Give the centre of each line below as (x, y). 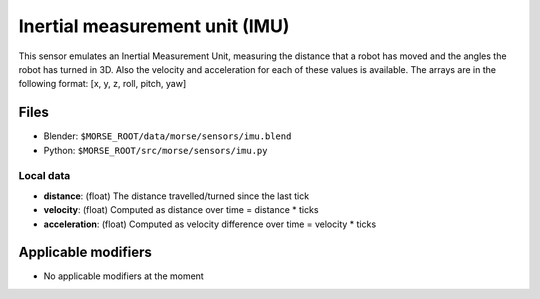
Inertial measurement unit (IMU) (154, 26)
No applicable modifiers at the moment (123, 276)
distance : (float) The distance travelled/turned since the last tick (176, 196)
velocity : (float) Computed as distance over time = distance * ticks (181, 210)
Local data (44, 176)
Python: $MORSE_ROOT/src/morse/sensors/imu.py (155, 150)
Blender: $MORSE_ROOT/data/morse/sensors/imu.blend (167, 136)
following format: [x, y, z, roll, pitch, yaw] (102, 84)
